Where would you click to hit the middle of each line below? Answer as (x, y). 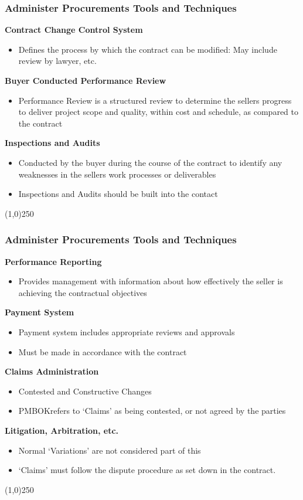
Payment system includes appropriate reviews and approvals (127, 331)
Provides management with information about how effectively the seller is (151, 281)
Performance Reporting (53, 261)
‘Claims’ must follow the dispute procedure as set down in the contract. (147, 470)
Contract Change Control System (74, 30)
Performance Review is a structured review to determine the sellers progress (155, 100)
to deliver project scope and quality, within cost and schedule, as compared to (158, 112)
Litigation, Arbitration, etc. (62, 430)
